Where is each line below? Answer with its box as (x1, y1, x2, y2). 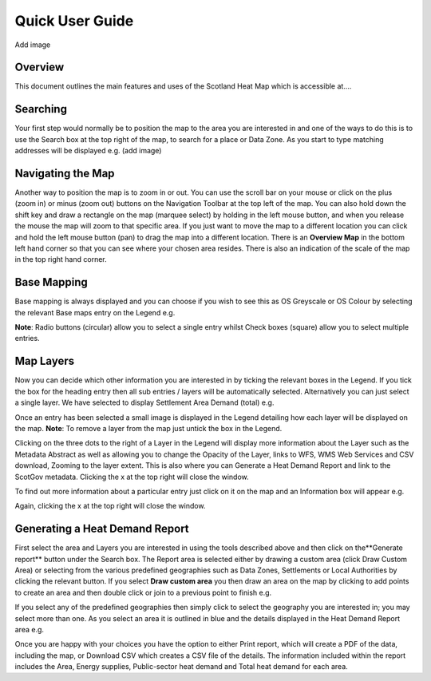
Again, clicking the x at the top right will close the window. (14, 501, 206, 511)
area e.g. (14, 624, 44, 634)
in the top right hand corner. (14, 255, 107, 264)
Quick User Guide (14, 12, 134, 30)
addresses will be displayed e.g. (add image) (14, 146, 162, 156)
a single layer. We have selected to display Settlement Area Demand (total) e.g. (14, 398, 275, 407)
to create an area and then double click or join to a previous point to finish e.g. (14, 588, 272, 597)
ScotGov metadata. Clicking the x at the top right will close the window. (14, 472, 249, 481)
